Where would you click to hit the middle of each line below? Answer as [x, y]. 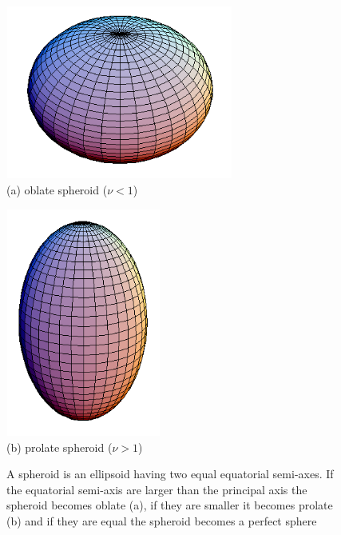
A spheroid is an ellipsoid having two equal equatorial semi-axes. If [170, 474]
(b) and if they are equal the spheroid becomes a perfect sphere [162, 521]
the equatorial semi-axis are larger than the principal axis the [157, 489]
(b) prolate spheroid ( [59, 447]
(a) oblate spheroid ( [57, 190]
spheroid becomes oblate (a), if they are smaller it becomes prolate [170, 505]
